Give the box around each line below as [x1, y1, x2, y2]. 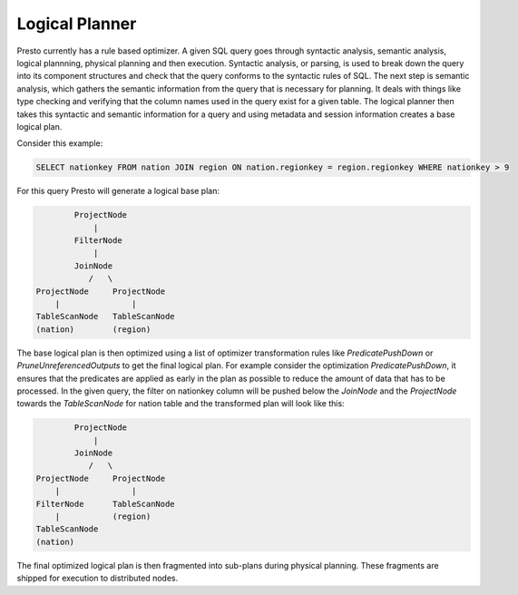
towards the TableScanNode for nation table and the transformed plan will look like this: [16, 398, 345, 409]
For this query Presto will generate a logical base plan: [16, 186, 220, 197]
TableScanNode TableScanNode [35, 311, 176, 322]
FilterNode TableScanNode [35, 499, 176, 509]
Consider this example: [16, 138, 103, 149]
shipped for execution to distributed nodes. [16, 572, 179, 584]
